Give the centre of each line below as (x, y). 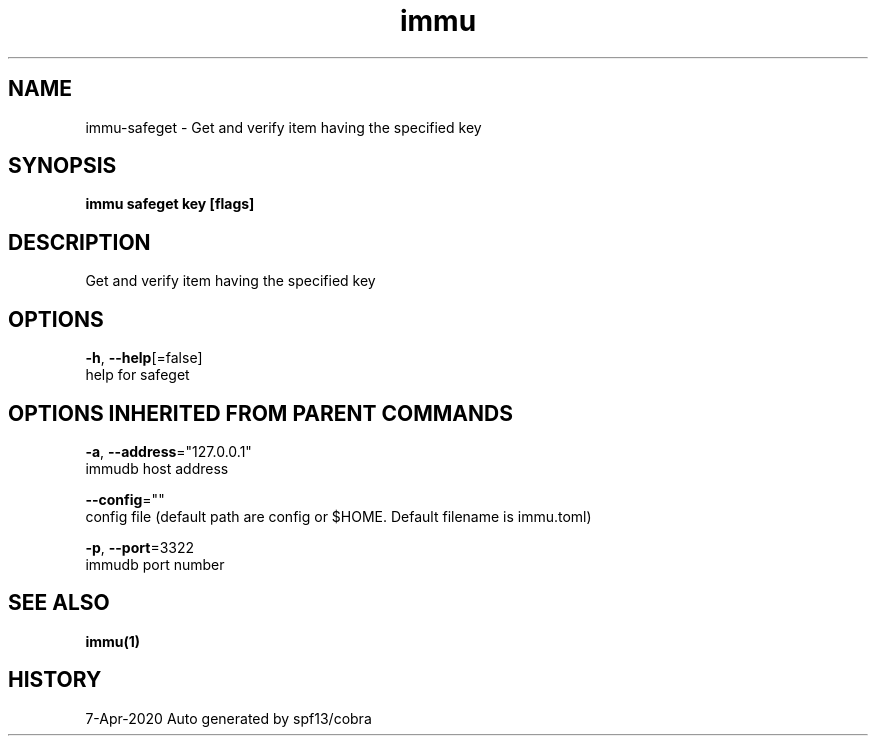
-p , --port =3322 (140, 547)
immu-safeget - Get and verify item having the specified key (283, 127)
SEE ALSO (59, 603)
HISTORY (55, 680)
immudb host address (157, 468)
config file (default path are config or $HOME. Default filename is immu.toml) (338, 516)
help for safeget (137, 375)
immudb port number (155, 564)
